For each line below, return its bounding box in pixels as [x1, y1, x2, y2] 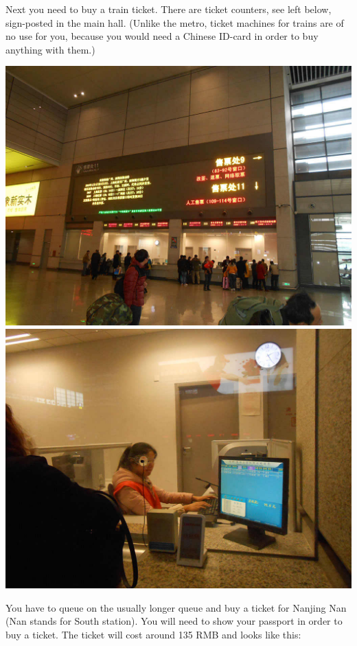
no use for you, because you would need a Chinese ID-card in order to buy [5, 29, 319, 43]
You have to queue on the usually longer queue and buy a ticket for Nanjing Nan [5, 600, 347, 614]
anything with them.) [5, 42, 95, 56]
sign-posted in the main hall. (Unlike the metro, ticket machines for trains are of [5, 15, 344, 30]
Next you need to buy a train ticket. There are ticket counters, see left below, [5, 2, 332, 16]
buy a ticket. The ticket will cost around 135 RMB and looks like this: [5, 627, 301, 641]
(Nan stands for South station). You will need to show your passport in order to [5, 614, 343, 628]
